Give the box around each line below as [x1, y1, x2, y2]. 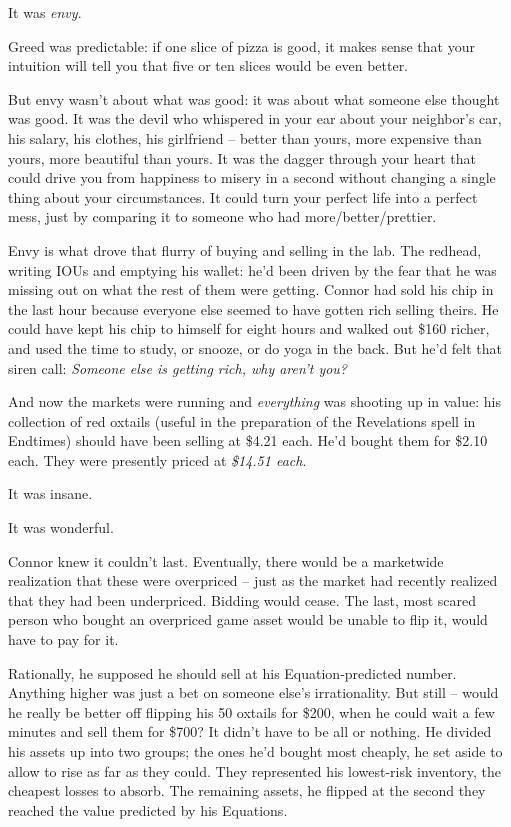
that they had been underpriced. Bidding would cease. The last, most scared [8, 589, 477, 610]
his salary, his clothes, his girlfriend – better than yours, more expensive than [8, 127, 482, 148]
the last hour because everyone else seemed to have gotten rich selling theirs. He [8, 298, 499, 319]
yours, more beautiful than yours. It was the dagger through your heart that [8, 147, 476, 168]
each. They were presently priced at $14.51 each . [8, 449, 307, 470]
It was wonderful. [8, 517, 114, 538]
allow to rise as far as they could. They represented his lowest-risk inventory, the [8, 760, 502, 781]
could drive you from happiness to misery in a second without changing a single [8, 167, 496, 188]
